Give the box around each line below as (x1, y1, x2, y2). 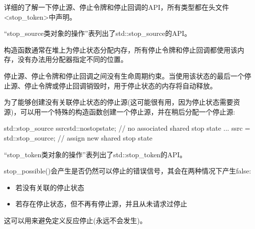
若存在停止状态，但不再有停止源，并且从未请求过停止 (15, 199, 187, 209)
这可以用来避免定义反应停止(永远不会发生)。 (4, 215, 147, 225)
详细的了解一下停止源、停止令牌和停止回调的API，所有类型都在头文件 (4, 2, 229, 12)
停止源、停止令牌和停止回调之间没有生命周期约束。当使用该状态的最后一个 (4, 70, 244, 81)
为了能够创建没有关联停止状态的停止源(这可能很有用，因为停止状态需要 (4, 97, 233, 107)
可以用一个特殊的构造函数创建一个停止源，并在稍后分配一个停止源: (20, 106, 235, 116)
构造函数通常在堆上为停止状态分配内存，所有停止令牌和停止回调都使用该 (4, 44, 237, 55)
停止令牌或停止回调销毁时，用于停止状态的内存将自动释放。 (24, 80, 217, 90)
